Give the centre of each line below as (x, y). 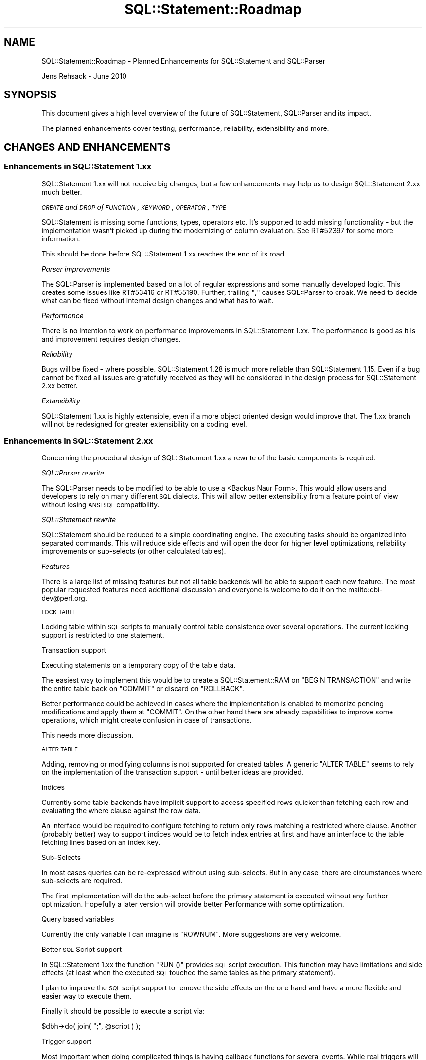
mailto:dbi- (365, 590)
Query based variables (78, 919)
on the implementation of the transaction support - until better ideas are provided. (173, 772)
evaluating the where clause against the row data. (121, 811)
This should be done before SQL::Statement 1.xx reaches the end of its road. (164, 254)
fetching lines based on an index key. (101, 842)
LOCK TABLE (59, 612)
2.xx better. (60, 385)
